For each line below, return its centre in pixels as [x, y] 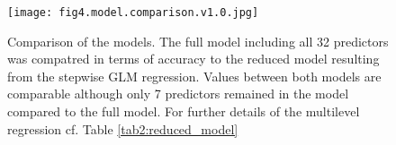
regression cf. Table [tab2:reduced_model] [123, 128]
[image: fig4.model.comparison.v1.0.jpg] [133, 13]
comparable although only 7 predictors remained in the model [178, 94]
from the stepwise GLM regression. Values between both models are [194, 76]
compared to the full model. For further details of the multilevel [184, 111]
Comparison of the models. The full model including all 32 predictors [198, 41]
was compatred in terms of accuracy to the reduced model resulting [193, 59]
